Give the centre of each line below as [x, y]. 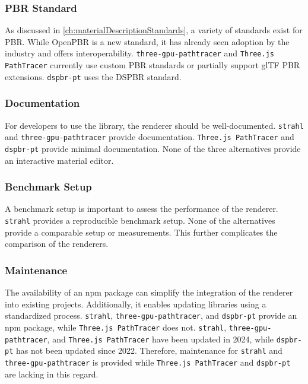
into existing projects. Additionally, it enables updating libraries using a [136, 304]
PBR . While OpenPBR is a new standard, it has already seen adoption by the [147, 41]
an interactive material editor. [59, 160]
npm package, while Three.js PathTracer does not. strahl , [116, 327]
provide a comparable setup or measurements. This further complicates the [141, 232]
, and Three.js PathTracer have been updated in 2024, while [161, 339]
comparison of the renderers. [57, 244]
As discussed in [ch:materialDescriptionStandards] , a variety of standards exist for [154, 30]
